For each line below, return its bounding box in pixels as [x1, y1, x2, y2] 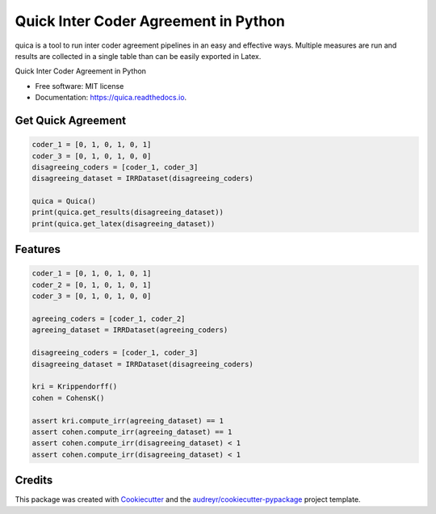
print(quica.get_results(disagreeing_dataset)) [31, 208, 224, 217]
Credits [15, 474, 53, 487]
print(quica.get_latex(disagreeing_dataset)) [31, 219, 216, 228]
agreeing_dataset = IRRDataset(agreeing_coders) [31, 326, 228, 335]
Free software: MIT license [35, 81, 124, 91]
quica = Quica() [31, 196, 97, 206]
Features [15, 242, 61, 256]
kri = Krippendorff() [31, 382, 118, 391]
